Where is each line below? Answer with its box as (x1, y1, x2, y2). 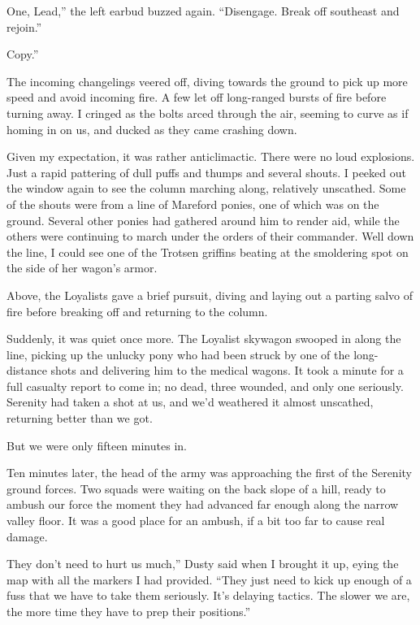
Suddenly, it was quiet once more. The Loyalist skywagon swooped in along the (6, 330, 401, 347)
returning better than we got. (6, 410, 153, 427)
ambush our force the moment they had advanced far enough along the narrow (6, 496, 399, 513)
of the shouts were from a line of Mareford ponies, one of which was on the (6, 195, 379, 212)
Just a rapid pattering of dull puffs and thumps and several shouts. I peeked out (6, 163, 406, 180)
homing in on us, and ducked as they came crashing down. (6, 120, 297, 137)
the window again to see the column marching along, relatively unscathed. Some (6, 180, 406, 197)
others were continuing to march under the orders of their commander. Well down (6, 228, 414, 245)
